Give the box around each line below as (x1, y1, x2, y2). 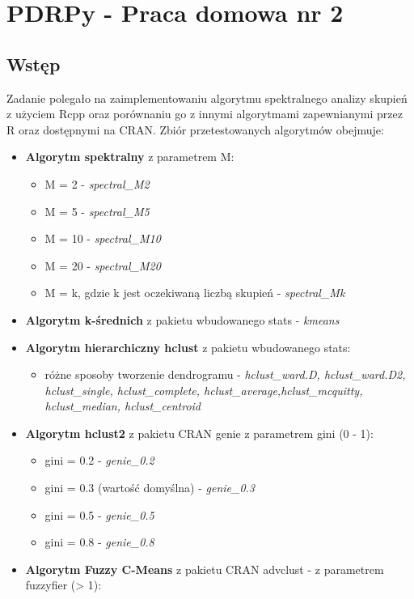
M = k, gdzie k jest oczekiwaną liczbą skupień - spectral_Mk (44, 284, 345, 301)
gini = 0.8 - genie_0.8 (44, 533, 154, 550)
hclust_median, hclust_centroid (44, 397, 201, 414)
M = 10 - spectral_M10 (44, 230, 161, 247)
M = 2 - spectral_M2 (44, 175, 150, 192)
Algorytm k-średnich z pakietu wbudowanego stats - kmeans (25, 311, 340, 328)
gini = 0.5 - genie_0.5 (44, 506, 154, 523)
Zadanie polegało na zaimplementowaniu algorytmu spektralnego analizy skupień (6, 89, 408, 106)
